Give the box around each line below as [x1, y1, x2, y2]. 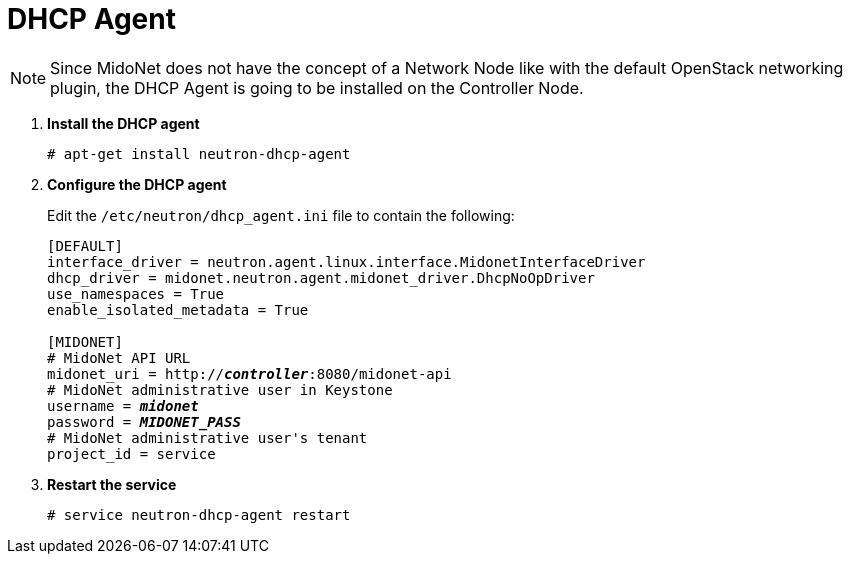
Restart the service [47, 475, 177, 493]
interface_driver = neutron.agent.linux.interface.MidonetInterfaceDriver [47, 253, 646, 270]
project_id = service [47, 445, 216, 462]
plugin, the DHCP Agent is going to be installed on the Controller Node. [50, 77, 584, 98]
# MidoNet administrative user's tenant [47, 429, 368, 446]
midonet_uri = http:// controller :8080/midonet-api [47, 365, 452, 382]
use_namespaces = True [47, 285, 225, 302]
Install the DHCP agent [47, 114, 200, 132]
